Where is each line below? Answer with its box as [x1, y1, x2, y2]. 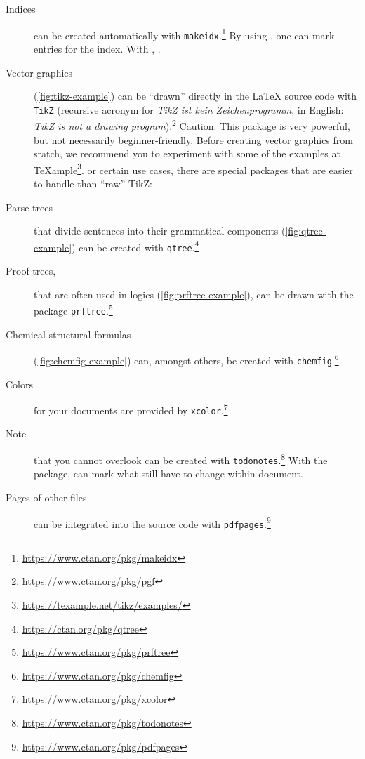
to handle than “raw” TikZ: [34, 176, 152, 191]
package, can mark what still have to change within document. [34, 466, 303, 481]
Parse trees [6, 199, 53, 214]
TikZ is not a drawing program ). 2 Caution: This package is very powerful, [34, 117, 350, 133]
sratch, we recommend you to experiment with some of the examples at [34, 146, 340, 161]
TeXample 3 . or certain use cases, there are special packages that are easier [34, 160, 353, 177]
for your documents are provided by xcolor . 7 [34, 401, 228, 417]
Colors [6, 376, 34, 391]
